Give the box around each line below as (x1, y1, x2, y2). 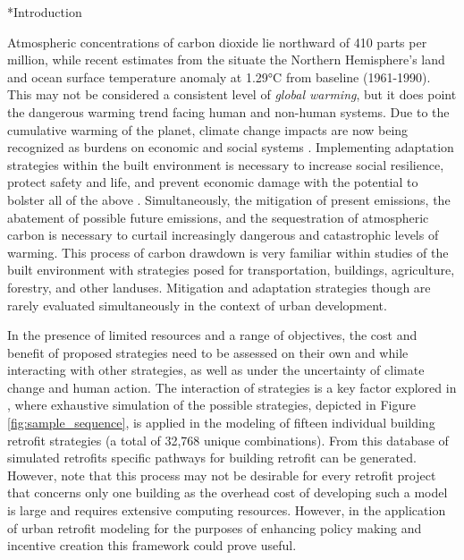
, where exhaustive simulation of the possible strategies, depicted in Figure (7, 395, 416, 414)
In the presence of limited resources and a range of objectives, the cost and (7, 326, 418, 344)
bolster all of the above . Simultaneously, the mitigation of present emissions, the (7, 190, 451, 208)
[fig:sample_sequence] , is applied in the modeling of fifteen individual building (7, 413, 435, 432)
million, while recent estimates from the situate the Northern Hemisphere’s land (7, 50, 445, 69)
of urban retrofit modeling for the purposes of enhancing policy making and (7, 518, 422, 537)
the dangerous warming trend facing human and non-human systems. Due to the (7, 102, 450, 121)
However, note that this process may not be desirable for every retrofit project (7, 465, 436, 484)
